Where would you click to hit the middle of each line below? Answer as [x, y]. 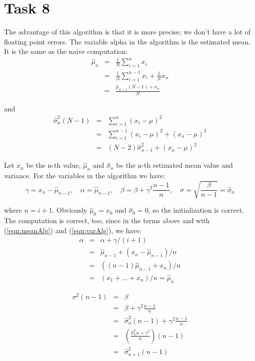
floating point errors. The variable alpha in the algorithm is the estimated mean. [127, 41]
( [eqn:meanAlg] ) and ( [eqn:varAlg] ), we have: [73, 230]
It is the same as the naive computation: [66, 51]
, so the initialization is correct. [196, 210]
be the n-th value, [53, 165]
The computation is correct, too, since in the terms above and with [107, 220]
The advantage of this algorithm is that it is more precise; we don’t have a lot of [127, 32]
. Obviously [70, 210]
